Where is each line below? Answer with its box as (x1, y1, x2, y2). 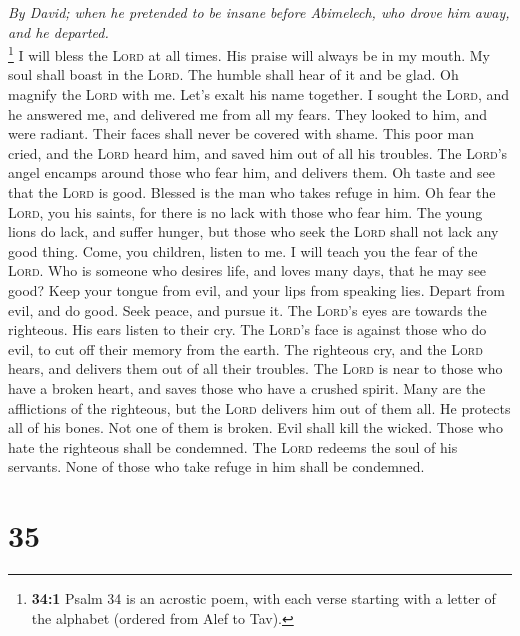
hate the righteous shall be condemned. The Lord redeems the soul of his (8, 436, 458, 457)
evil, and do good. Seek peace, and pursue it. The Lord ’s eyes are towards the (8, 299, 487, 320)
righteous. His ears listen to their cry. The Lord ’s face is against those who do (8, 319, 487, 340)
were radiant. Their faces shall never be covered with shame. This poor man (8, 123, 475, 144)
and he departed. (8, 21, 109, 42)
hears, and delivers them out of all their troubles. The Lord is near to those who (8, 358, 503, 379)
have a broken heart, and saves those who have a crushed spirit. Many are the (8, 377, 486, 398)
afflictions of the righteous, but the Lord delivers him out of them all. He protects (8, 397, 511, 418)
